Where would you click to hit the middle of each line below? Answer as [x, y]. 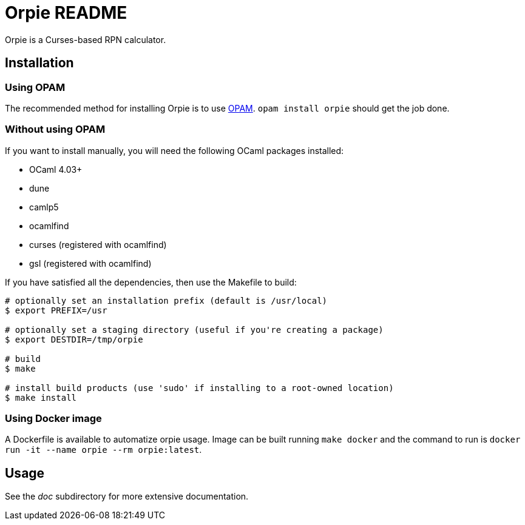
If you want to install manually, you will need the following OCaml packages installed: [174, 150]
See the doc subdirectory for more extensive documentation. [127, 497]
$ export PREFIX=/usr [56, 310]
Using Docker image [53, 419]
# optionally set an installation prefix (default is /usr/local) [166, 300]
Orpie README [66, 13]
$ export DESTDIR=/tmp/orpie [74, 339]
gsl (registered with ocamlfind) [90, 263]
